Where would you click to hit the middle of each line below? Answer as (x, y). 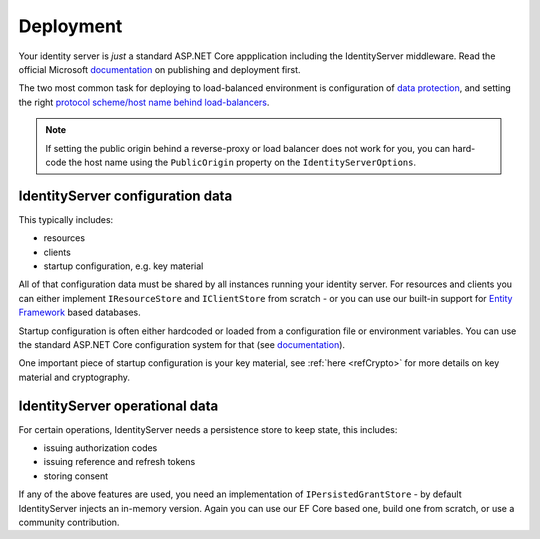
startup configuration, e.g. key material (123, 266)
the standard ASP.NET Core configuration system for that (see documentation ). (181, 344)
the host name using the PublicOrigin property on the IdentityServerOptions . (242, 162)
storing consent (76, 476)
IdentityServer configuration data (125, 195)
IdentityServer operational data (118, 405)
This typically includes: (66, 219)
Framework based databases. (79, 312)
